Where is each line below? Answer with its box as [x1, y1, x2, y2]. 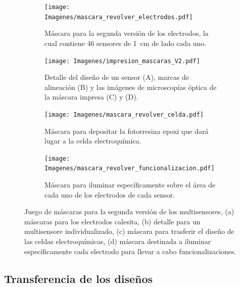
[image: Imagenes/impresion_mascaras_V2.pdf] [44, 57, 200, 65]
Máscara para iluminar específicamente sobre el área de [44, 179, 216, 190]
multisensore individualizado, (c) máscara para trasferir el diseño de [24, 226, 234, 236]
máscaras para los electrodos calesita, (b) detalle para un [24, 216, 201, 226]
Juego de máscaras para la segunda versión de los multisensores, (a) [24, 206, 234, 217]
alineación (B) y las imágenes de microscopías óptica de [44, 81, 217, 92]
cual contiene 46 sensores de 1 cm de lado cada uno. [44, 37, 207, 48]
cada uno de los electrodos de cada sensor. [44, 189, 175, 200]
